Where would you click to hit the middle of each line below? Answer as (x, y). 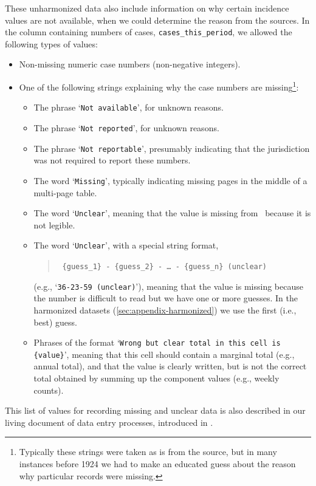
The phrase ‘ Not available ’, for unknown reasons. (129, 107)
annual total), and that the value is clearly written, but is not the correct (170, 366)
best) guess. (55, 322)
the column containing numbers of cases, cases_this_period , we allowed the (149, 32)
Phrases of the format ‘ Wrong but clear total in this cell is (157, 342)
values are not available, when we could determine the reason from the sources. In (157, 20)
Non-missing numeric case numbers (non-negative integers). (130, 64)
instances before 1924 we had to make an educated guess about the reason (157, 463)
